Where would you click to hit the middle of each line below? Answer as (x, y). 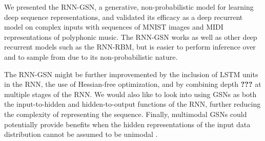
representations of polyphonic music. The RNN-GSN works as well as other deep (131, 37)
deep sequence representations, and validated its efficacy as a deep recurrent (124, 17)
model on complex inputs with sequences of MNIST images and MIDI (114, 27)
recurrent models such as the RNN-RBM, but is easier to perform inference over (130, 47)
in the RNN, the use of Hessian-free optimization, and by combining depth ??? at (133, 84)
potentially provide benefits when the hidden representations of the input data (127, 124)
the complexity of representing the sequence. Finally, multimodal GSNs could (126, 114)
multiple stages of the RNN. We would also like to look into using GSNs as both (130, 94)
